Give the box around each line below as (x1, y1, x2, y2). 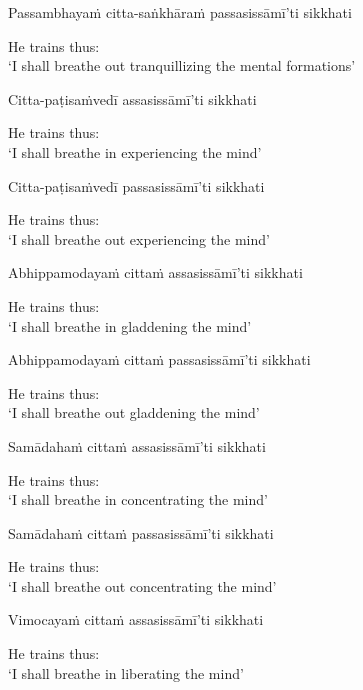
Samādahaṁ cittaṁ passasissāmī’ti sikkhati (8, 522, 274, 543)
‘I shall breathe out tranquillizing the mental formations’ (8, 55, 356, 76)
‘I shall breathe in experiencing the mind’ (8, 141, 262, 162)
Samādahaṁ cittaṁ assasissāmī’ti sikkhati (8, 435, 266, 456)
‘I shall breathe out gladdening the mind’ (8, 402, 260, 423)
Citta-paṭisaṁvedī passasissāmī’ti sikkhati (8, 175, 265, 196)
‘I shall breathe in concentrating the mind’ (8, 489, 268, 510)
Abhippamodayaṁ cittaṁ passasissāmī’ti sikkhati (8, 349, 311, 370)
